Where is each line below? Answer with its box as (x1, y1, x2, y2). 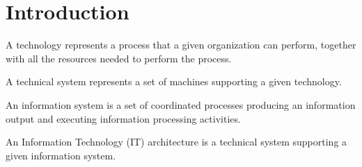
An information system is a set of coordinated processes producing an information (6, 97, 356, 112)
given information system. (6, 148, 116, 162)
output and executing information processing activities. (6, 111, 241, 125)
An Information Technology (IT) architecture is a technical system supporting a (6, 134, 347, 149)
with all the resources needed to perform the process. (6, 51, 232, 65)
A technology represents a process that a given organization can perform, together (6, 37, 356, 52)
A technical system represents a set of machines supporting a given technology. (6, 74, 342, 89)
